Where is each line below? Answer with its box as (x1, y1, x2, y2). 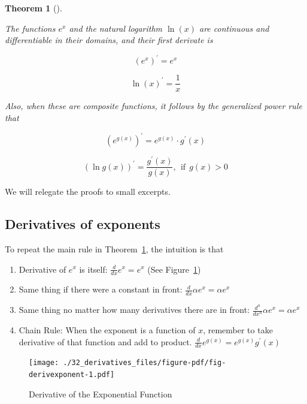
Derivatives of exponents (5, 215, 160, 233)
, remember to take (203, 324, 273, 336)
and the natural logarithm (69, 22, 163, 34)
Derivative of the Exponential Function (29, 387, 172, 400)
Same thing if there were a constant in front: (19, 283, 183, 296)
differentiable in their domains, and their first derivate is (5, 34, 213, 46)
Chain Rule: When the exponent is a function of (19, 324, 196, 336)
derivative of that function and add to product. (19, 335, 192, 348)
